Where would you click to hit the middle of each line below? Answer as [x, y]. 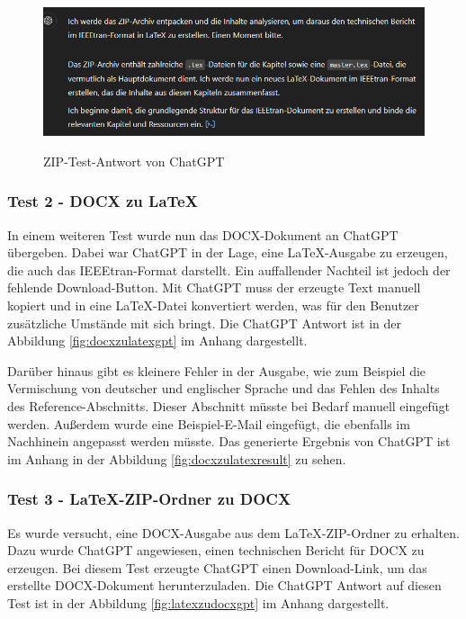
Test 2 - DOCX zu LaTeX [103, 201]
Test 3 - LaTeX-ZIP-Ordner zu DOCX [149, 499]
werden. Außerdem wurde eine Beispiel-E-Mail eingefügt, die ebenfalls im [209, 423]
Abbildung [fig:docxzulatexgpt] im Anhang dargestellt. [157, 341]
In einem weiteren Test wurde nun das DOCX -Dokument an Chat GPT [203, 234]
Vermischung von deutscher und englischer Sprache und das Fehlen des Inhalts [224, 388]
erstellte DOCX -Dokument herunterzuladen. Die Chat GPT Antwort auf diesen [224, 585]
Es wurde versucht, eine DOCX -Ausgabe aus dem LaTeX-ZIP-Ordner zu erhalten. [233, 532]
